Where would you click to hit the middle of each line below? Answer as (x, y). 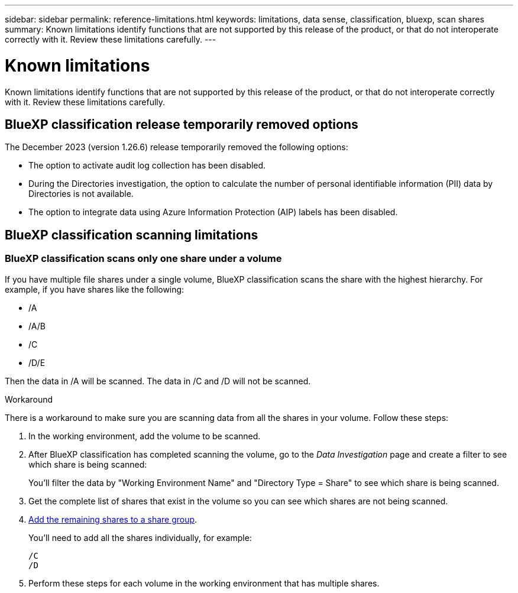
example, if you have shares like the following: (95, 289)
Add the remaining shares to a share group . (113, 519)
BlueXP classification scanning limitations (132, 235)
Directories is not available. (81, 194)
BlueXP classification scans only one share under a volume (143, 259)
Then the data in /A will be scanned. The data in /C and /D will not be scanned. (158, 381)
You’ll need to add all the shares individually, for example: (140, 537)
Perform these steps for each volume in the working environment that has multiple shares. (204, 583)
